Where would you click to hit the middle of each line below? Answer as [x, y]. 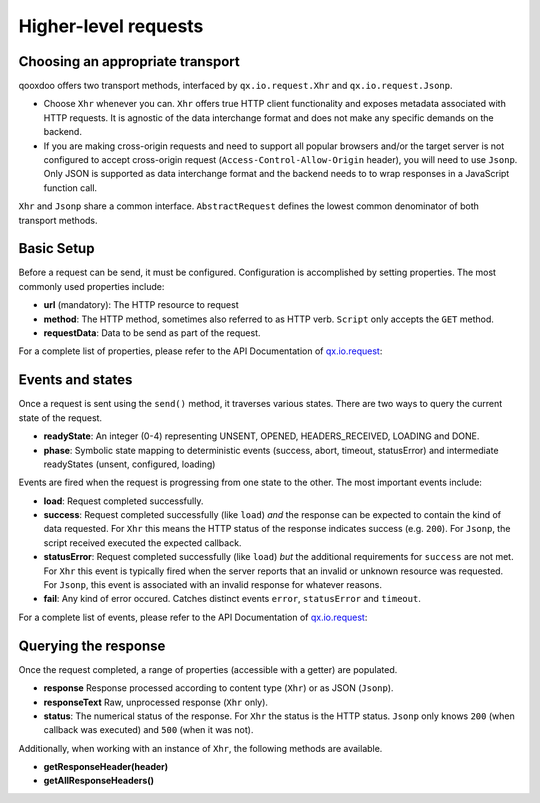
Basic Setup [56, 248]
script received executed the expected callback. [142, 542]
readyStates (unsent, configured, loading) [129, 464]
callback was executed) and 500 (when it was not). [148, 730]
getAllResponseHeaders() [99, 781]
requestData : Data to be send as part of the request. [152, 333]
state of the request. [60, 417]
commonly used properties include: [91, 286]
